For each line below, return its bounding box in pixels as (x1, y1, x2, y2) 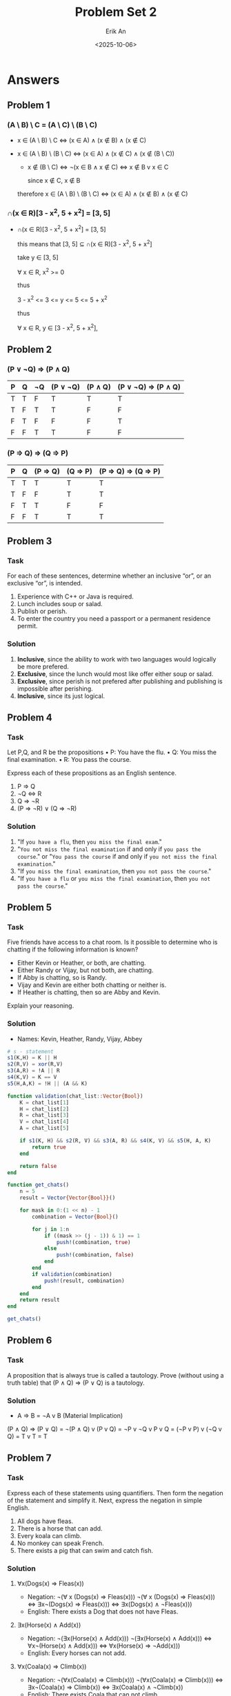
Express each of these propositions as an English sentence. (7, 769, 177, 777)
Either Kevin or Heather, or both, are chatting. (17, 959, 146, 967)
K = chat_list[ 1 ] (19, 1099, 70, 1106)
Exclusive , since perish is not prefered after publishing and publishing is (17, 677, 223, 685)
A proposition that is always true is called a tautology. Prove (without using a (7, 1371, 224, 1379)
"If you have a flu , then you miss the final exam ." (17, 837, 162, 846)
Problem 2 (7, 344, 52, 356)
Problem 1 (7, 100, 50, 111)
